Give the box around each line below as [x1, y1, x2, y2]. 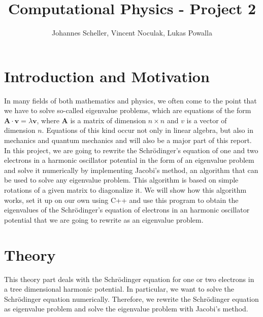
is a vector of [186, 115, 227, 125]
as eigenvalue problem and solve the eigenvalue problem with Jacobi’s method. [4, 303, 248, 314]
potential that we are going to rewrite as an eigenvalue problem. [4, 214, 204, 225]
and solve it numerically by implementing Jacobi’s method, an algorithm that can [4, 164, 258, 175]
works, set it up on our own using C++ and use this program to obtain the [4, 194, 239, 205]
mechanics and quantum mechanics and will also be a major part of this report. [4, 135, 252, 146]
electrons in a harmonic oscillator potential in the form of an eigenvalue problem [4, 155, 254, 165]
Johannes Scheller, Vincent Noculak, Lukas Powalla [52, 27, 212, 38]
